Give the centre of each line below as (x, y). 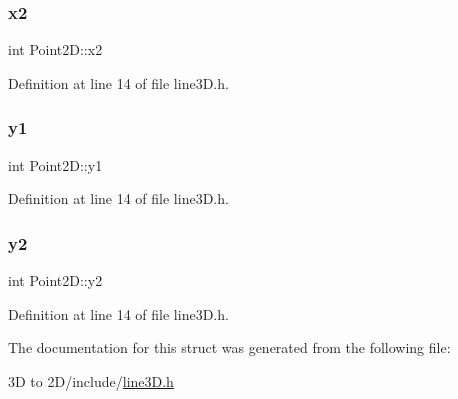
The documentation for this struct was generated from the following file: (229, 347)
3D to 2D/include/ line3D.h (91, 380)
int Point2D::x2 (55, 49)
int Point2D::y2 (55, 280)
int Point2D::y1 (55, 164)
